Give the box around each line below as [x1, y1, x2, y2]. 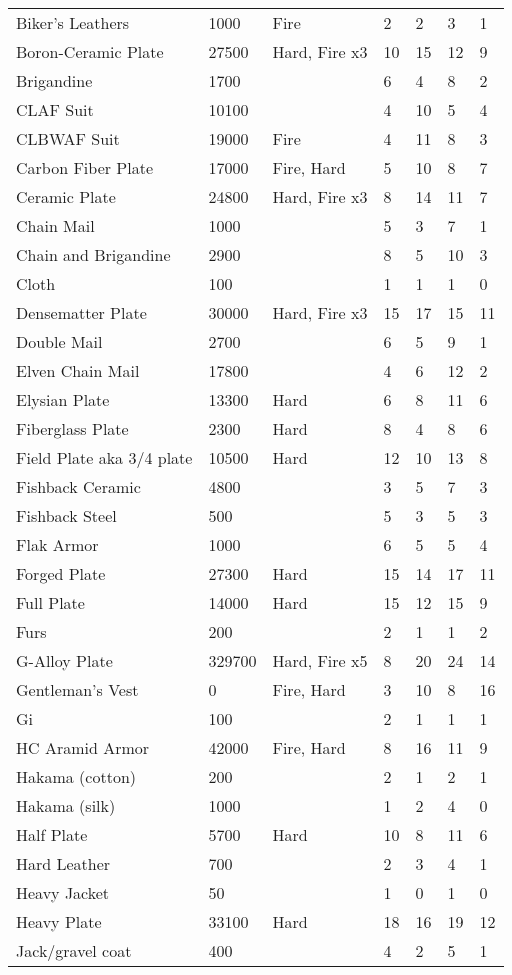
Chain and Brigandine [16, 243, 171, 266]
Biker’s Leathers [16, 11, 130, 34]
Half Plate [16, 823, 88, 846]
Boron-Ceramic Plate [16, 40, 164, 63]
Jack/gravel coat [16, 939, 132, 962]
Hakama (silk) [16, 794, 116, 817]
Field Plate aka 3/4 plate [16, 446, 193, 469]
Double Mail [16, 330, 103, 353]
